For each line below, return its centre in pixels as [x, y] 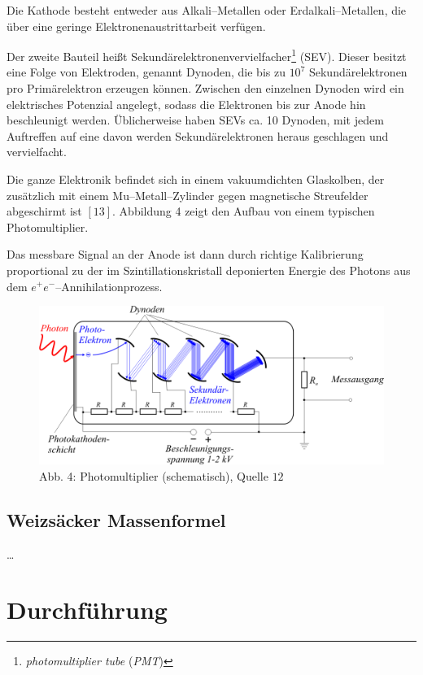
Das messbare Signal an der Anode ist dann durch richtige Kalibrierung [185, 254]
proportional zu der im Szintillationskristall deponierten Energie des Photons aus [209, 270]
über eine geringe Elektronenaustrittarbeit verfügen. [136, 26]
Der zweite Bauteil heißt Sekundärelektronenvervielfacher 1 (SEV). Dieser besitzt [207, 55]
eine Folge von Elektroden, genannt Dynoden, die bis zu [146, 72]
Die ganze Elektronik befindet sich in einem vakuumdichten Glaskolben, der [196, 179]
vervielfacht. [37, 152]
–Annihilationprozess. [109, 286]
